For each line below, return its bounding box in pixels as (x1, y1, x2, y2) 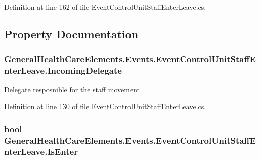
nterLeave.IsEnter (4, 145, 78, 158)
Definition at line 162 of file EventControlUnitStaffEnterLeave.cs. (4, 2, 206, 12)
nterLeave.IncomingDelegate (4, 64, 122, 77)
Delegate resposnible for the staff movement (4, 84, 140, 94)
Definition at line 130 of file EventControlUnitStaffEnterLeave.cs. (4, 101, 206, 112)
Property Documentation (4, 26, 139, 41)
